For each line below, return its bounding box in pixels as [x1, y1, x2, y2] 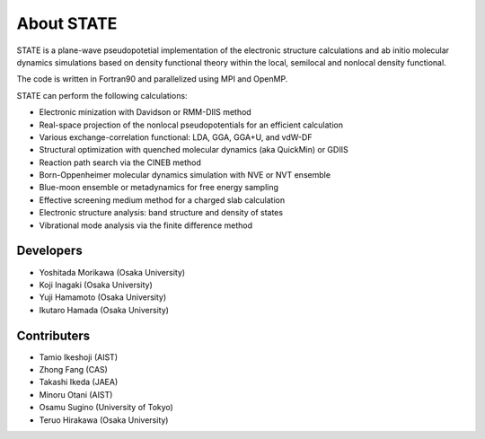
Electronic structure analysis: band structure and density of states [39, 207, 283, 218]
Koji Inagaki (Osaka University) [39, 279, 153, 290]
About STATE [16, 13, 118, 33]
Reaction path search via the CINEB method [39, 157, 202, 168]
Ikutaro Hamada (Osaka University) [39, 304, 170, 315]
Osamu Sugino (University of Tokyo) [39, 402, 174, 413]
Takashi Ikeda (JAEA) [39, 377, 119, 388]
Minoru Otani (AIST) [39, 389, 113, 399]
